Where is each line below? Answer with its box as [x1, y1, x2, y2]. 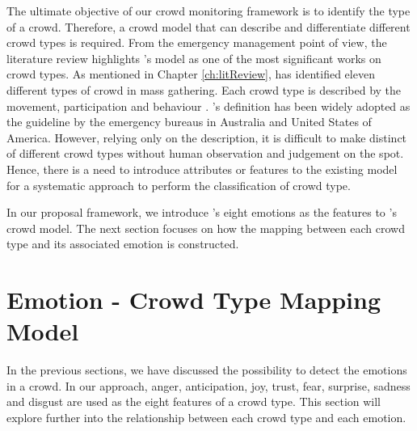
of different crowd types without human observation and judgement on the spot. [6, 145, 404, 162]
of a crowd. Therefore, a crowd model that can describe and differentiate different [6, 18, 411, 35]
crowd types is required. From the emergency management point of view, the [6, 34, 387, 51]
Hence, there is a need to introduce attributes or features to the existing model [6, 160, 398, 177]
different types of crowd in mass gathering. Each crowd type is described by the [6, 81, 402, 98]
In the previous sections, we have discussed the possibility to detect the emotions [6, 361, 407, 378]
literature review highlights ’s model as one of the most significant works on [6, 49, 381, 66]
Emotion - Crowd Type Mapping [6, 283, 381, 316]
